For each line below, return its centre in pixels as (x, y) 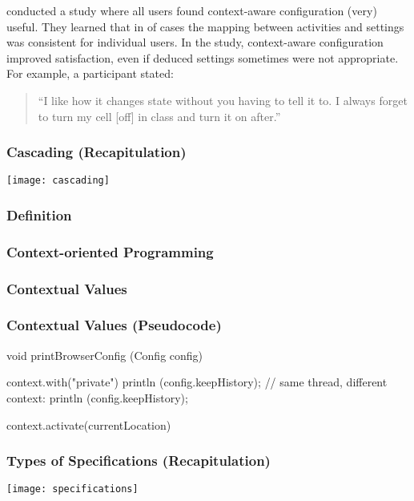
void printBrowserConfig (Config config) (105, 355)
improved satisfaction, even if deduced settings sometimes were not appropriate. (203, 57)
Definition (39, 214)
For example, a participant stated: (90, 73)
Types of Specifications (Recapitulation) (139, 461)
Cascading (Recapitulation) (96, 152)
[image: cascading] (58, 181)
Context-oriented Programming (110, 251)
